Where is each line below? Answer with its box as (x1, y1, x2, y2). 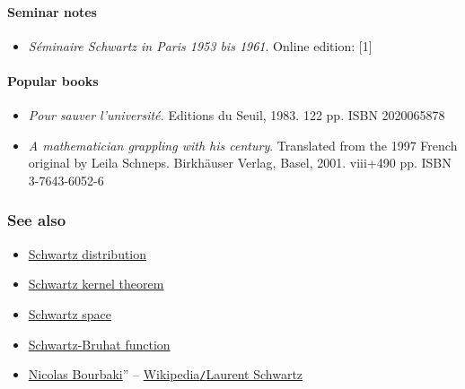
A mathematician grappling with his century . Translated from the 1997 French (28, 135, 458, 154)
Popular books (7, 71, 99, 90)
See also (7, 209, 66, 231)
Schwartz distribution (28, 244, 147, 263)
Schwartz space (28, 304, 112, 323)
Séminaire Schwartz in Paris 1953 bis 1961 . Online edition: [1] (28, 36, 373, 55)
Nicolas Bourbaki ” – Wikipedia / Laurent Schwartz (28, 365, 303, 384)
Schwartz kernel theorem (28, 274, 164, 293)
